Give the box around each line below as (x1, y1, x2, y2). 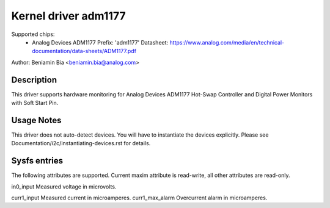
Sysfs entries (11, 156, 64, 166)
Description (11, 74, 57, 85)
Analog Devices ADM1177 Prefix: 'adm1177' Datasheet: (32, 38, 169, 46)
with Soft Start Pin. (11, 99, 59, 107)
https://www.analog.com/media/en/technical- (169, 38, 285, 46)
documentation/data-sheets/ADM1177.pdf (32, 48, 137, 55)
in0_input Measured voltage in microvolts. (11, 183, 117, 190)
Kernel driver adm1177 (11, 9, 127, 23)
